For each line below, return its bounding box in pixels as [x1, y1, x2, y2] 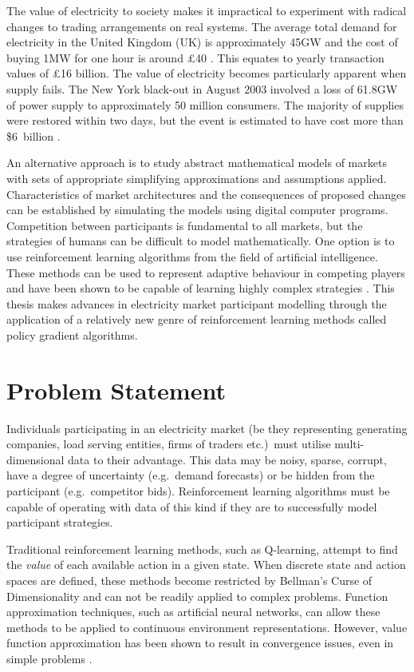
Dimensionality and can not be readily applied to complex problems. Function [6, 587, 388, 604]
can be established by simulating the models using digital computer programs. [6, 201, 388, 218]
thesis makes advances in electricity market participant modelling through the [6, 295, 387, 312]
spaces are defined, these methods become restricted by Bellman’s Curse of [6, 571, 373, 588]
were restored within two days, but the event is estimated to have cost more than [6, 112, 404, 129]
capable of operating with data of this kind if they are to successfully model [6, 498, 377, 515]
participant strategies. [6, 514, 113, 531]
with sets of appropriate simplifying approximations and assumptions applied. [6, 169, 387, 186]
